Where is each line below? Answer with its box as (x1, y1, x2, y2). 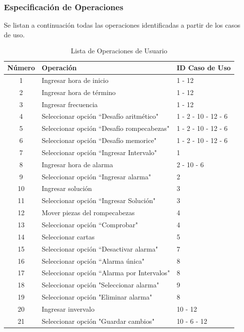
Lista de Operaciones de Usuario (70, 46, 167, 56)
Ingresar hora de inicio (42, 75, 109, 85)
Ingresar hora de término (42, 87, 116, 97)
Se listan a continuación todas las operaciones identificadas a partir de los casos (4, 20, 241, 30)
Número (7, 63, 35, 72)
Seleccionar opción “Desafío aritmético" (42, 111, 159, 121)
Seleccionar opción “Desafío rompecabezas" (42, 123, 170, 133)
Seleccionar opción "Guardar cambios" (42, 316, 155, 326)
